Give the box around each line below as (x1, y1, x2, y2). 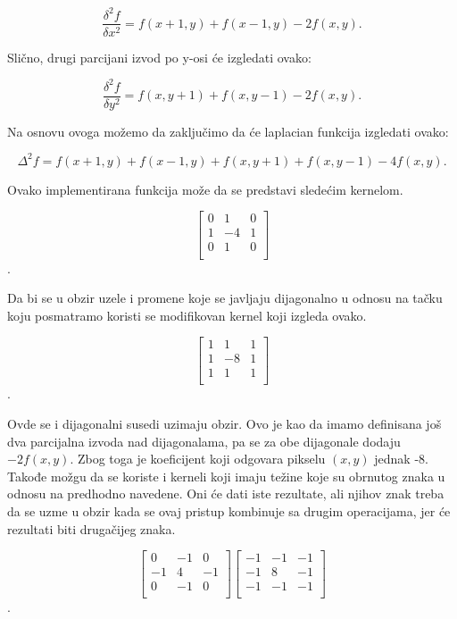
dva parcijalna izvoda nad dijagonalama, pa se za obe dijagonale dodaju (7, 431, 401, 450)
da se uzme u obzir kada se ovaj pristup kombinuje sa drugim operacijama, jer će (7, 502, 451, 520)
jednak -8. (374, 449, 428, 468)
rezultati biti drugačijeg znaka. (7, 519, 176, 538)
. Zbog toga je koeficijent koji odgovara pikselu (70, 449, 326, 468)
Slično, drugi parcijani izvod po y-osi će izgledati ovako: (7, 47, 312, 66)
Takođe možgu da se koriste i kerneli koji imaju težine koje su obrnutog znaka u (7, 466, 445, 485)
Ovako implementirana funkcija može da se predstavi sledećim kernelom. (7, 180, 403, 198)
